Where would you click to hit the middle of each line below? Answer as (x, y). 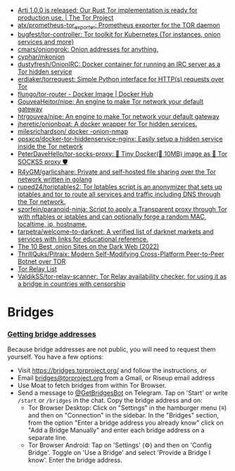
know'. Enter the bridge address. (75, 460)
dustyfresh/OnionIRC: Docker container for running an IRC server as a (119, 64)
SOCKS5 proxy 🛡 (43, 162)
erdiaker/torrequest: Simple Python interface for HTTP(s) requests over (121, 79)
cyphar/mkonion (41, 56)
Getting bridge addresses (52, 334)
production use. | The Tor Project (65, 18)
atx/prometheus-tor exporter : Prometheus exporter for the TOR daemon (119, 26)
